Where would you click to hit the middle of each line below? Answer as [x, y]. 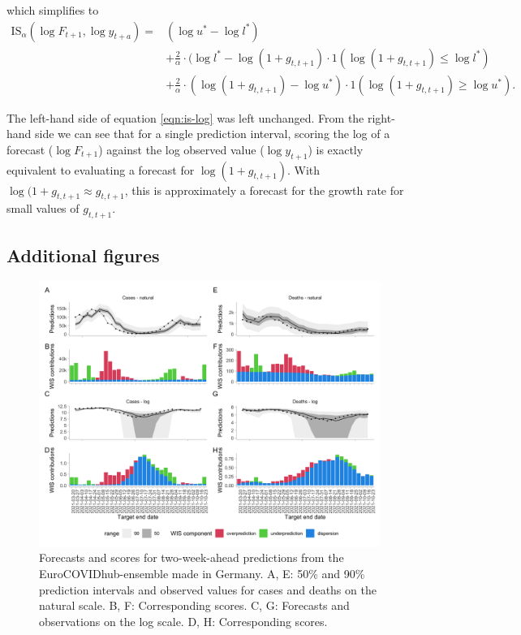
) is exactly [336, 149]
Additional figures [83, 255]
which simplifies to [53, 10]
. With [304, 169]
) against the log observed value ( [181, 149]
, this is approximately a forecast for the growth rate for [264, 190]
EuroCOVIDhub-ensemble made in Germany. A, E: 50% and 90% [202, 573]
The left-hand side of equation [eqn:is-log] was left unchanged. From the [185, 117]
